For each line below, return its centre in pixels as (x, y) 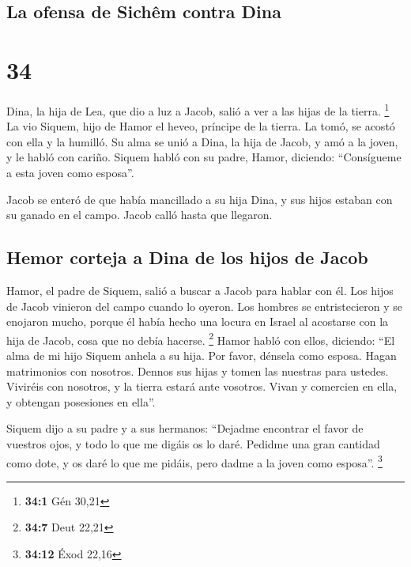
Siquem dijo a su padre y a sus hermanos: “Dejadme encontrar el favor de (185, 428)
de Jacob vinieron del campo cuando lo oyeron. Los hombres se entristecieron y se (205, 306)
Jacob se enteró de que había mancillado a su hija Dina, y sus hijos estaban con (200, 199)
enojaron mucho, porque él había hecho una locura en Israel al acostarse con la (198, 321)
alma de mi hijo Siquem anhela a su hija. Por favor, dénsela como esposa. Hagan (202, 355)
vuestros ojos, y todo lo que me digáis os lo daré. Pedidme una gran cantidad (193, 443)
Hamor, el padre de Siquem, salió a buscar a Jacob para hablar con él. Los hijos (200, 290)
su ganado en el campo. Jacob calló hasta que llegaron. (140, 215)
